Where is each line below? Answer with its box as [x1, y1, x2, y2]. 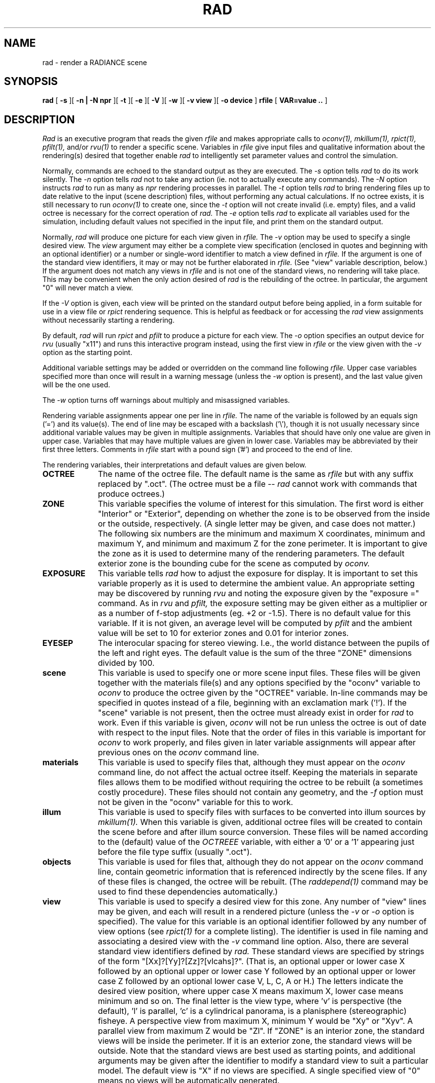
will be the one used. [42, 380, 110, 389]
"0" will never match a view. [42, 283, 134, 292]
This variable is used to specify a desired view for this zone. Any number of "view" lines [98, 897, 427, 907]
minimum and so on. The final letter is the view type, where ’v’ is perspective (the [98, 996, 402, 1006]
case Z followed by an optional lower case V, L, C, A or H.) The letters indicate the [98, 976, 403, 987]
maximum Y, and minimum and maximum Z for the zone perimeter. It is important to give [98, 539, 428, 549]
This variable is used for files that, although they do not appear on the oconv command [98, 857, 424, 867]
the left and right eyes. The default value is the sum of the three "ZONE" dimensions [98, 648, 412, 658]
